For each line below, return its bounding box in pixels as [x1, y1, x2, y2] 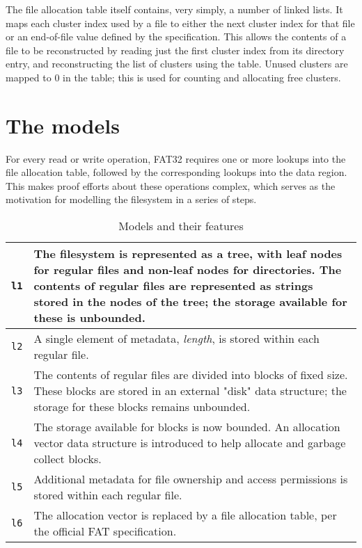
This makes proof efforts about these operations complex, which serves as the [6, 178, 336, 193]
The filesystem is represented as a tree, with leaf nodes [33, 245, 343, 262]
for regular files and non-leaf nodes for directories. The [33, 261, 342, 278]
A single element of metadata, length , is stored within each [33, 330, 320, 347]
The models [6, 111, 120, 139]
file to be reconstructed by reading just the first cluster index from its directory [6, 42, 345, 57]
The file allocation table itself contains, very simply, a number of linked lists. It [6, 2, 343, 16]
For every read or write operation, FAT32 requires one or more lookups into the [6, 151, 346, 166]
